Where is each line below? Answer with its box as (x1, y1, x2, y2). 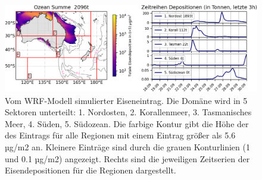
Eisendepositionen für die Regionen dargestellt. (5, 164, 176, 176)
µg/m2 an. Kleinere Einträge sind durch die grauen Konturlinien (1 (5, 140, 250, 153)
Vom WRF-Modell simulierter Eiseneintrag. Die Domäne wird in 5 (5, 94, 248, 106)
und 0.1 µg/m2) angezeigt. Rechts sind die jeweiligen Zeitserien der (5, 152, 250, 165)
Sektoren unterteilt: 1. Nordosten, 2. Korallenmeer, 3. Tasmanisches (5, 106, 252, 118)
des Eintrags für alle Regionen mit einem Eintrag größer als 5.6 (5, 129, 236, 141)
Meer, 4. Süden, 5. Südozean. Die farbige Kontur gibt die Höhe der (5, 117, 249, 130)
